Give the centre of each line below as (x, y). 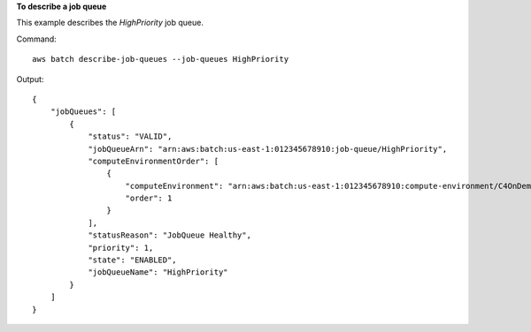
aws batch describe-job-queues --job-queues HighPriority (161, 59)
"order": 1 (149, 198)
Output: (30, 79)
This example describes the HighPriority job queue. (110, 23)
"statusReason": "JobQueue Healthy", (170, 235)
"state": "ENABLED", (132, 260)
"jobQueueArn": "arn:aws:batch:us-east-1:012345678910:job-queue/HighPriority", (268, 149)
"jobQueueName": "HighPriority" (158, 272)
